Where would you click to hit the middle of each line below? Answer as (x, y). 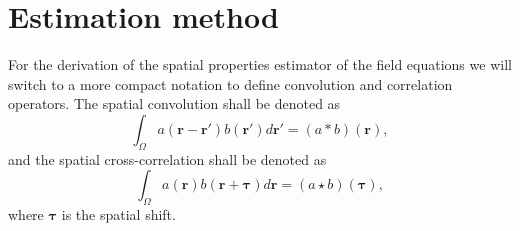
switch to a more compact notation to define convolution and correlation (230, 83)
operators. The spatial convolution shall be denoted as (174, 103)
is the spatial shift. (118, 214)
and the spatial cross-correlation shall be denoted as (167, 158)
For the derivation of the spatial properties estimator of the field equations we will (260, 64)
